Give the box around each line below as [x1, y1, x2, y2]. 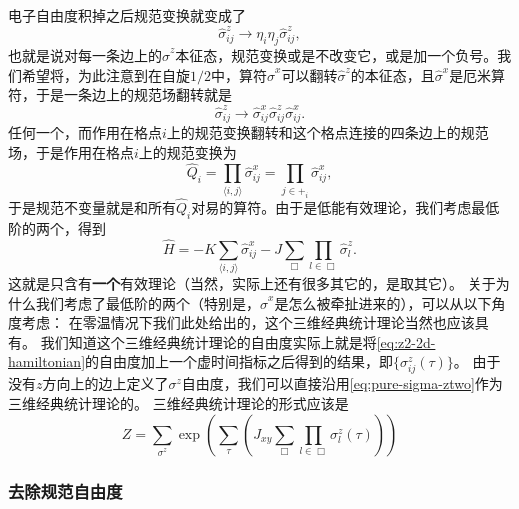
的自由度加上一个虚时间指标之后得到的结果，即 [85, 351, 394, 372]
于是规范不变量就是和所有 [8, 196, 176, 217]
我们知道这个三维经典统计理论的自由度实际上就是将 [40, 331, 377, 352]
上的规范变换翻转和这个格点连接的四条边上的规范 [166, 122, 489, 143]
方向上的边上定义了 [42, 373, 169, 394]
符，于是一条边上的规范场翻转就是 [8, 84, 232, 105]
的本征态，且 [350, 64, 435, 85]
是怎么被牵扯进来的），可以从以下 [274, 292, 492, 313]
